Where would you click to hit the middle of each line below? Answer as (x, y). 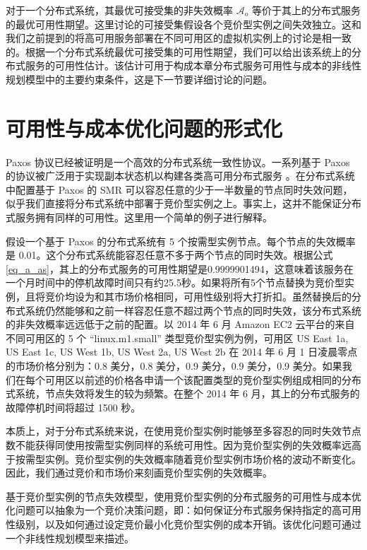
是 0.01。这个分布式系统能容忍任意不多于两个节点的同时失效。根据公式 (169, 255)
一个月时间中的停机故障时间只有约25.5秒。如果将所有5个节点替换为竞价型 (175, 282)
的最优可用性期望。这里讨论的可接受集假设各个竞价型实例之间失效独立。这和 (183, 24)
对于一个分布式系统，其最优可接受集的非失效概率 (119, 10)
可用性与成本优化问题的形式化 (144, 128)
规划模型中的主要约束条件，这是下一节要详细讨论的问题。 (139, 79)
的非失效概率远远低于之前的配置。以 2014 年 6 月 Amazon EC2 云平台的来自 (180, 324)
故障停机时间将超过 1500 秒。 (73, 407)
